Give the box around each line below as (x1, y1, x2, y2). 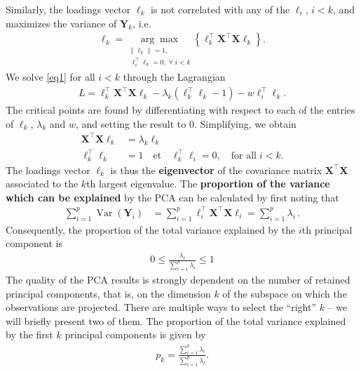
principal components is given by (64, 327, 206, 342)
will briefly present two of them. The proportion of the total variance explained (6, 313, 346, 328)
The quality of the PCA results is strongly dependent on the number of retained (6, 272, 350, 286)
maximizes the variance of (6, 15, 117, 30)
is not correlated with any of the (151, 2, 290, 16)
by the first (6, 327, 53, 342)
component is (6, 236, 62, 251)
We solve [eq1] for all (6, 69, 95, 84)
